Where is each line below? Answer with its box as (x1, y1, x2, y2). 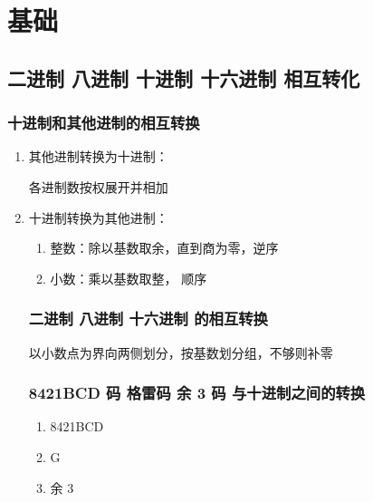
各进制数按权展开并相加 (28, 177, 168, 196)
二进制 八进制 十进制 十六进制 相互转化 (7, 63, 360, 92)
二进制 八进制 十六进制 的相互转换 (28, 307, 268, 330)
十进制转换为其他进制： (28, 208, 168, 227)
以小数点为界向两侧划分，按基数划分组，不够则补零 (28, 343, 333, 362)
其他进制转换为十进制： (28, 147, 168, 166)
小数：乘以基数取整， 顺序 (50, 268, 207, 287)
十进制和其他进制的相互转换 (7, 111, 200, 134)
